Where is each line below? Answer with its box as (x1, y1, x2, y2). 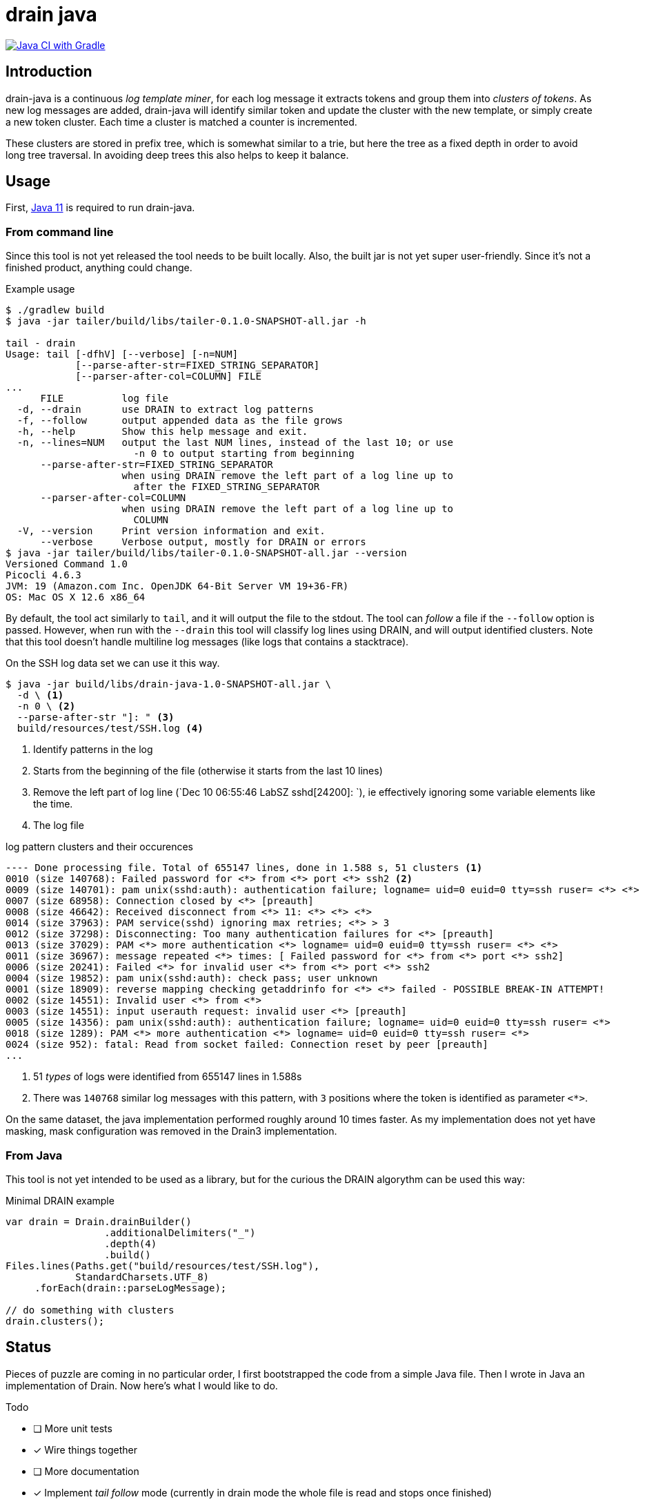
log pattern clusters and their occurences (6, 841, 193, 853)
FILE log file (40, 393, 169, 404)
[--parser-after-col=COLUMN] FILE (75, 371, 261, 382)
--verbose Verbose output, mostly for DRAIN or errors (40, 536, 366, 548)
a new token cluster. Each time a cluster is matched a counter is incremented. (6, 115, 357, 128)
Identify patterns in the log (33, 743, 153, 756)
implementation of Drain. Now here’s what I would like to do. (6, 1379, 278, 1391)
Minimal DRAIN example (6, 1194, 115, 1207)
